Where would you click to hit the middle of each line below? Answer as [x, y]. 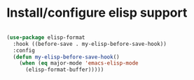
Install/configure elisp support [97, 13]
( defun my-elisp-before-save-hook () [66, 57]
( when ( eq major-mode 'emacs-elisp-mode [79, 63]
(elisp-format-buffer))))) [64, 70]
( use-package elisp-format [46, 37]
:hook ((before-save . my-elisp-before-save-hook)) [90, 44]
